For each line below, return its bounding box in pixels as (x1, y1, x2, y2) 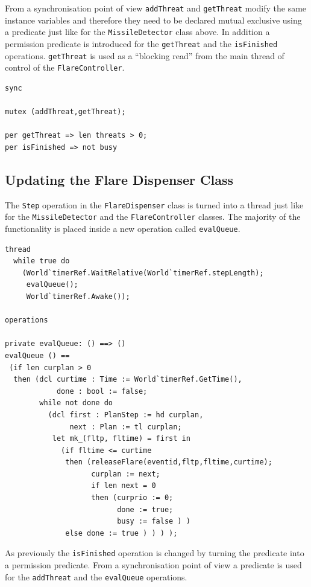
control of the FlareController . (5, 61, 125, 74)
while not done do (39, 399, 113, 408)
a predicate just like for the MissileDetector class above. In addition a (5, 25, 270, 38)
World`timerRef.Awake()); (26, 292, 130, 301)
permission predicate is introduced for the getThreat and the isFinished (5, 37, 278, 50)
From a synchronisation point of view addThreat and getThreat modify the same (5, 2, 307, 14)
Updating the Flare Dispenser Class (5, 170, 233, 188)
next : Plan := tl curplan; (69, 422, 182, 431)
